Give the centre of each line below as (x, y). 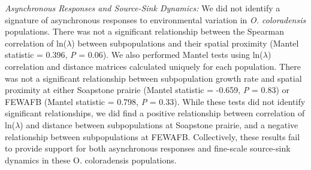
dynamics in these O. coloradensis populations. (91, 160)
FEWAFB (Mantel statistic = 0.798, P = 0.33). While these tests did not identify (155, 101)
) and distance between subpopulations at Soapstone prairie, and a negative (159, 124)
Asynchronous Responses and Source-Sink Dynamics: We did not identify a (143, 8)
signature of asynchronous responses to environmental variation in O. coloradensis (155, 19)
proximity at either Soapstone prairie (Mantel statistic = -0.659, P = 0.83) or (147, 90)
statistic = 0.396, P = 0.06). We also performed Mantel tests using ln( (134, 55)
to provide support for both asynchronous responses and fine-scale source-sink (148, 148)
